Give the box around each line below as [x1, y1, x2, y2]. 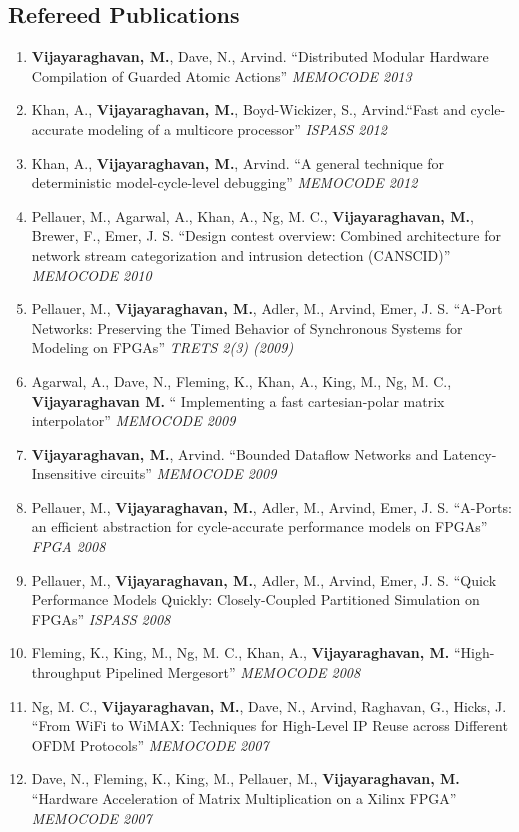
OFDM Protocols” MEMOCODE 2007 [31, 734, 269, 755]
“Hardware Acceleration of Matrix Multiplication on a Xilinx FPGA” [31, 788, 457, 809]
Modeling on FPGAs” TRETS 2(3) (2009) [31, 337, 294, 358]
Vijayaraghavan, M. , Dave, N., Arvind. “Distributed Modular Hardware [31, 46, 489, 67]
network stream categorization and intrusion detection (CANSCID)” [31, 244, 451, 265]
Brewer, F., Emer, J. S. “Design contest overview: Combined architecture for [31, 225, 501, 246]
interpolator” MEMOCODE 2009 [31, 410, 236, 431]
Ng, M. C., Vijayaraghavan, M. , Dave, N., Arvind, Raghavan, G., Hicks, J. [31, 695, 507, 716]
